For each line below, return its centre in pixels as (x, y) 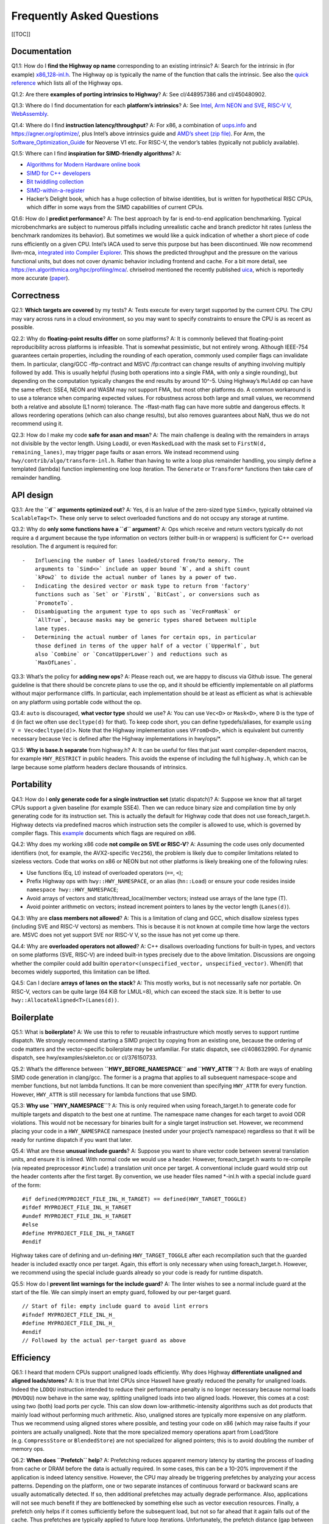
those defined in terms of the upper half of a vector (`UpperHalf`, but (147, 646)
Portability (32, 784)
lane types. (52, 628)
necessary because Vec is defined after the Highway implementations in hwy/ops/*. (116, 739)
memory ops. (28, 1449)
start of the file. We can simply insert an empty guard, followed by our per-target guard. (121, 1292)
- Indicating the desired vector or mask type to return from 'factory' (136, 586)
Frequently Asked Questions (85, 16)
